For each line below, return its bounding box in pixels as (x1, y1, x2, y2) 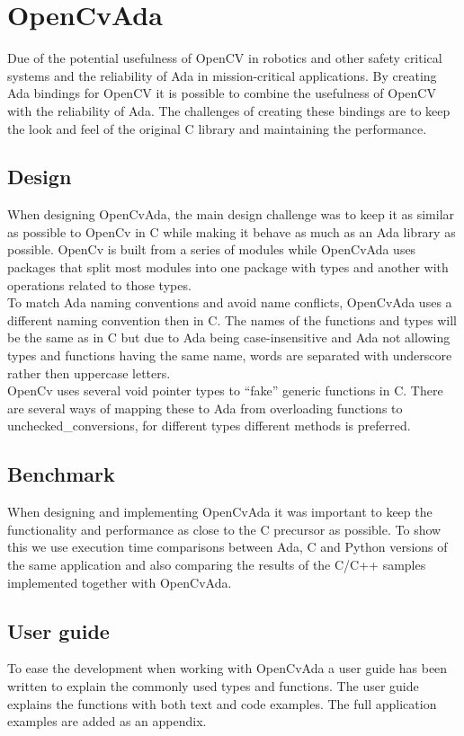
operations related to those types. (7, 275, 192, 294)
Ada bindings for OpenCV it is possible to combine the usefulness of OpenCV (7, 84, 436, 102)
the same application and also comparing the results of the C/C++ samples (7, 555, 426, 573)
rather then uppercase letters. (7, 363, 171, 382)
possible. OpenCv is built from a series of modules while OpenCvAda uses (7, 240, 416, 259)
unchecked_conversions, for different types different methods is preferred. (7, 416, 411, 435)
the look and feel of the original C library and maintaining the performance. (7, 119, 427, 137)
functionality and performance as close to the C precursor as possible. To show (7, 519, 442, 538)
